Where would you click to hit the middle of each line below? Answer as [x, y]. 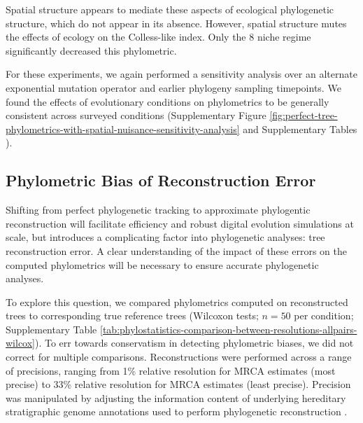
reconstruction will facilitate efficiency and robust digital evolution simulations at [180, 223]
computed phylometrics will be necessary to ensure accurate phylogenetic [162, 264]
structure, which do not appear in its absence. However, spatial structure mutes [176, 23]
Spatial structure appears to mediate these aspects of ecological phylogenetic [170, 9]
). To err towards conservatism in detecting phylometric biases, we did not [194, 343]
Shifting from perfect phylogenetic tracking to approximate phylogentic [158, 210]
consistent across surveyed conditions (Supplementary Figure [136, 115]
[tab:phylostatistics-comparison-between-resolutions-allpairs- [229, 329]
